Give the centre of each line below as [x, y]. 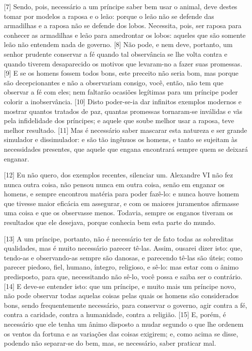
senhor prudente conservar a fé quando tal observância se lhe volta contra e [116, 54]
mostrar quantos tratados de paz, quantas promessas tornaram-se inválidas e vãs [123, 111]
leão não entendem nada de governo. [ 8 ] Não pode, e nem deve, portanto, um [118, 44]
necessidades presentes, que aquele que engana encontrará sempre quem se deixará [126, 149]
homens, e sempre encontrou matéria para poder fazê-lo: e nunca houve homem [122, 194]
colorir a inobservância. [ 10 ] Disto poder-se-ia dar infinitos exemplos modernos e [123, 101]
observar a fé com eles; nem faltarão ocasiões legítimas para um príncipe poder [121, 92]
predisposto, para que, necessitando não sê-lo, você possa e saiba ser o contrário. [123, 277]
